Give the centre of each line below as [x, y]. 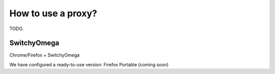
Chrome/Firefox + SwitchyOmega [45, 55]
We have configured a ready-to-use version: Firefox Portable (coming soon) [89, 64]
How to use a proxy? [53, 13]
